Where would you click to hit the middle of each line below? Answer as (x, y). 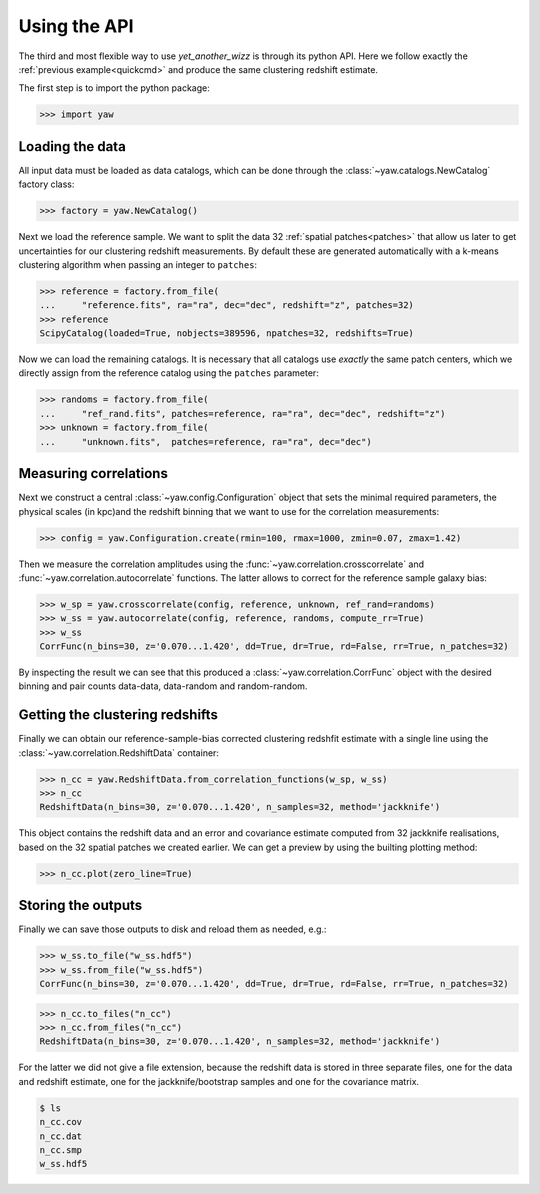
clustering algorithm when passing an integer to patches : (138, 264)
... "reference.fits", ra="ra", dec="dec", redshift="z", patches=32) (227, 305)
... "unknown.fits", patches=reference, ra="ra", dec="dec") (205, 441)
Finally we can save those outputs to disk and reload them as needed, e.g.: (172, 929)
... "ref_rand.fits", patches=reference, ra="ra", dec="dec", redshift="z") (242, 413)
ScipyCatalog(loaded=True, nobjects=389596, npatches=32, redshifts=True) (227, 333)
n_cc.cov (61, 1122)
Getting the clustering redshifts (118, 715)
